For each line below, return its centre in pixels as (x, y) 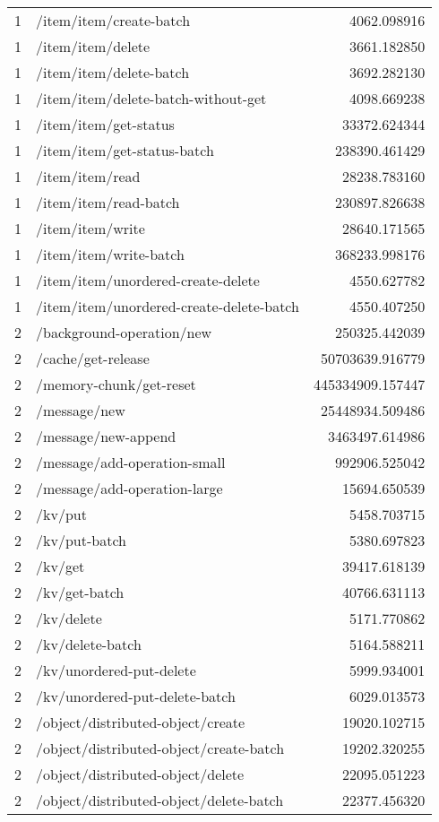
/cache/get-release (93, 358)
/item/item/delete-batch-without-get (151, 98)
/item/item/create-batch (113, 20)
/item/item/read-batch (108, 202)
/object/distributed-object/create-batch (160, 748)
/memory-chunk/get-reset (116, 384)
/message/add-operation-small (131, 462)
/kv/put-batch (81, 540)
